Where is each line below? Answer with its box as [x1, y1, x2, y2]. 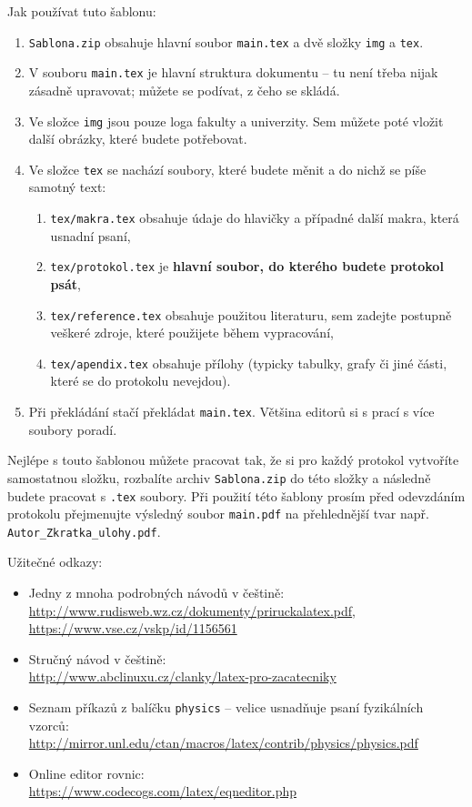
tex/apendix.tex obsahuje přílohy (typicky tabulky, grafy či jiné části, [50, 353, 447, 372]
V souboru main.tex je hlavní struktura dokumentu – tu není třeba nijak [28, 63, 438, 82]
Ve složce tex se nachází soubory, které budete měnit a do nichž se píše [28, 159, 427, 178]
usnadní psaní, [50, 226, 131, 245]
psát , [50, 274, 81, 293]
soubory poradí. [28, 419, 117, 439]
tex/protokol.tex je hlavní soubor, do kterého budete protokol [50, 257, 444, 276]
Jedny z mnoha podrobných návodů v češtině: [28, 583, 285, 602]
